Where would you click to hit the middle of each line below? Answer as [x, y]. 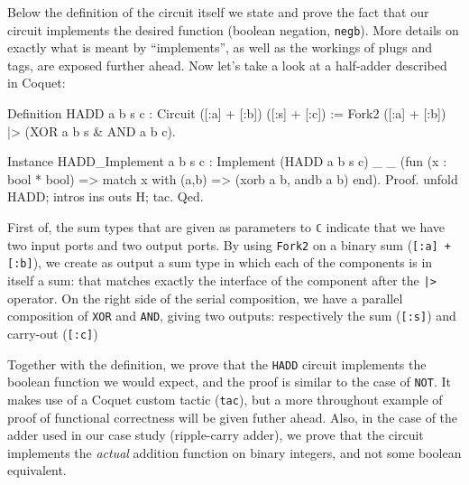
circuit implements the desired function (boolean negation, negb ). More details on [233, 29]
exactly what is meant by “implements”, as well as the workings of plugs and [220, 47]
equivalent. [37, 470]
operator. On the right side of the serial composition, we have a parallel [205, 298]
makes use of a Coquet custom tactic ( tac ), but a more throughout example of [225, 399]
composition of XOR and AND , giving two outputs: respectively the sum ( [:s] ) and [232, 316]
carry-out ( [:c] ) [53, 333]
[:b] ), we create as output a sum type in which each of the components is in [220, 262]
